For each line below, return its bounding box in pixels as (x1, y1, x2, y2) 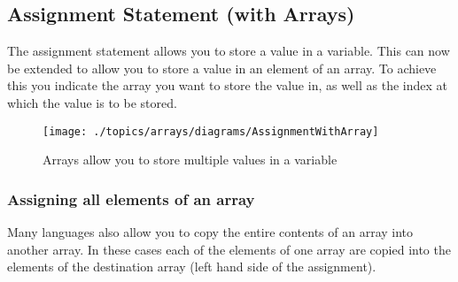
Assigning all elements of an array (7, 187, 255, 210)
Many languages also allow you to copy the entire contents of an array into (7, 223, 414, 241)
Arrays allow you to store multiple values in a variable (43, 150, 338, 169)
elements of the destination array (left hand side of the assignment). (7, 257, 376, 276)
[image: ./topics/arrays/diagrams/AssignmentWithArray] (43, 125, 379, 138)
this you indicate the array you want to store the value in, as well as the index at (7, 76, 447, 95)
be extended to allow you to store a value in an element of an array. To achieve (7, 58, 437, 77)
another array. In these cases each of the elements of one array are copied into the (7, 240, 451, 258)
